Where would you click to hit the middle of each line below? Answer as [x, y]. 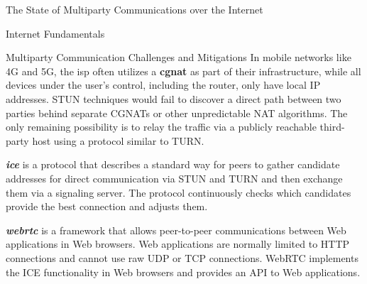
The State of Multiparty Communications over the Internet [135, 9]
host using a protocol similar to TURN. [118, 140]
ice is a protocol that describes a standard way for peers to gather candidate [173, 164]
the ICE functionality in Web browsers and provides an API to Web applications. [183, 272]
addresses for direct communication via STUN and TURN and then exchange [174, 178]
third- [332, 127]
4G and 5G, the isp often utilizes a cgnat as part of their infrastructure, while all [183, 71]
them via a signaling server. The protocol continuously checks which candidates [179, 192]
